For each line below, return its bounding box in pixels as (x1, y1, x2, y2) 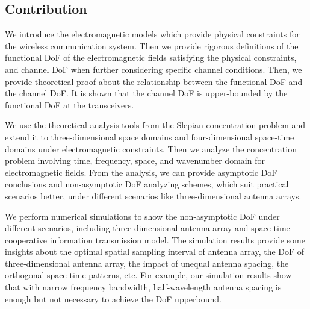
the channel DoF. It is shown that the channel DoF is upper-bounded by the (5, 87, 288, 99)
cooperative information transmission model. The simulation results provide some (5, 233, 305, 246)
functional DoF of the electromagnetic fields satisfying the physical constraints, (5, 51, 297, 64)
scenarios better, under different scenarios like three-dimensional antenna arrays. (5, 189, 302, 202)
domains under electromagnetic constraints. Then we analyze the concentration (5, 142, 297, 155)
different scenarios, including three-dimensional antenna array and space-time (5, 222, 290, 234)
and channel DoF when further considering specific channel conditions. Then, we (5, 63, 302, 75)
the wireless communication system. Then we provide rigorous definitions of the (5, 39, 299, 52)
